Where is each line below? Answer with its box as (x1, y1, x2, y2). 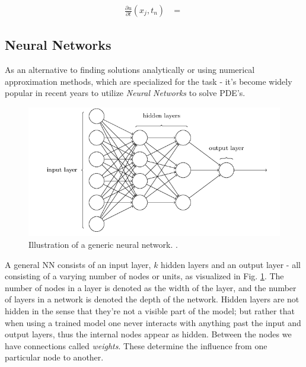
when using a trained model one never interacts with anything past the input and (5, 316, 301, 328)
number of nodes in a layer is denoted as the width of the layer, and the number (5, 281, 297, 293)
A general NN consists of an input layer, (5, 258, 151, 270)
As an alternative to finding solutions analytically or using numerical (5, 63, 255, 76)
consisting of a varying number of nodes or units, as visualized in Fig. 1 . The (5, 270, 284, 282)
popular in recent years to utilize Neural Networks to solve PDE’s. (5, 87, 246, 99)
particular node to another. (5, 351, 104, 363)
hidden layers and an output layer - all (161, 258, 301, 270)
